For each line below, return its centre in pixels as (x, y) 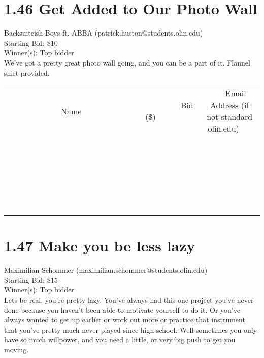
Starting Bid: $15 (31, 280)
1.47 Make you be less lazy (100, 246)
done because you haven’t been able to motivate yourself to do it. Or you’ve (122, 310)
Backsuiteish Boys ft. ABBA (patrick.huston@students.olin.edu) (104, 33)
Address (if (230, 105)
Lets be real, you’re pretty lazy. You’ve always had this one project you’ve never (129, 300)
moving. (16, 349)
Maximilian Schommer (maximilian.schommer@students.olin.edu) (106, 270)
